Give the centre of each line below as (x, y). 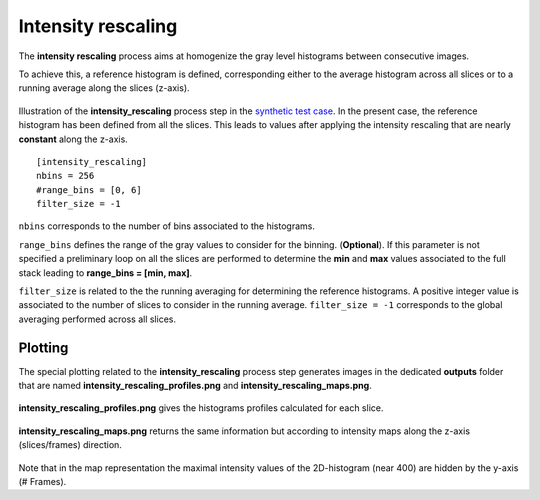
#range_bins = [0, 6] (89, 189)
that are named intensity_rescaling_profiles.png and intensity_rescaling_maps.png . (195, 386)
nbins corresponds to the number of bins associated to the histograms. (166, 226)
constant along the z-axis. (73, 139)
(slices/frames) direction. (70, 445)
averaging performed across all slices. (97, 319)
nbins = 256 (65, 176)
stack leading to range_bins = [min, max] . (105, 272)
